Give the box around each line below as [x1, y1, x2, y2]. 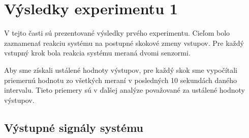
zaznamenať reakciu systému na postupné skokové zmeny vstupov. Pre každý [4, 37, 244, 48]
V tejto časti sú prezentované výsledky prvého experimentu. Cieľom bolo [4, 27, 230, 38]
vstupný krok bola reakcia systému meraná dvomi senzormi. [4, 47, 191, 58]
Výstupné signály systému [4, 119, 144, 135]
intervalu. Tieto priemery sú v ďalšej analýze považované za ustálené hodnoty [4, 85, 245, 95]
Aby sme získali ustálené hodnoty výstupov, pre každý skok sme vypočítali [4, 64, 238, 75]
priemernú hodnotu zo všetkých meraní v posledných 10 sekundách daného [4, 74, 237, 85]
